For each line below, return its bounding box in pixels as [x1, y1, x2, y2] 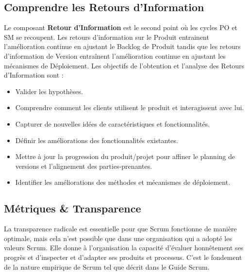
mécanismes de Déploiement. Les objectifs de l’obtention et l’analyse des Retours [4, 60, 245, 70]
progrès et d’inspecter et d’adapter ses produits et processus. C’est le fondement [4, 252, 242, 262]
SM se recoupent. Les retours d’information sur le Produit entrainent [4, 32, 209, 42]
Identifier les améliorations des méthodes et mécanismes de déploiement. [15, 177, 231, 187]
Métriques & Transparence [4, 201, 141, 216]
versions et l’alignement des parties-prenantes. [15, 161, 152, 171]
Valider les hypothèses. [15, 86, 83, 96]
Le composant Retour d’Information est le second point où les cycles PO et [4, 22, 238, 32]
